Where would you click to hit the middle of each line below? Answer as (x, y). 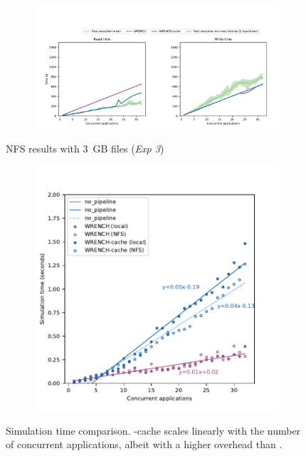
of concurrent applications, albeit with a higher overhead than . (144, 444)
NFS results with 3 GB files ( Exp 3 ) (85, 148)
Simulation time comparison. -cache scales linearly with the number (153, 430)
